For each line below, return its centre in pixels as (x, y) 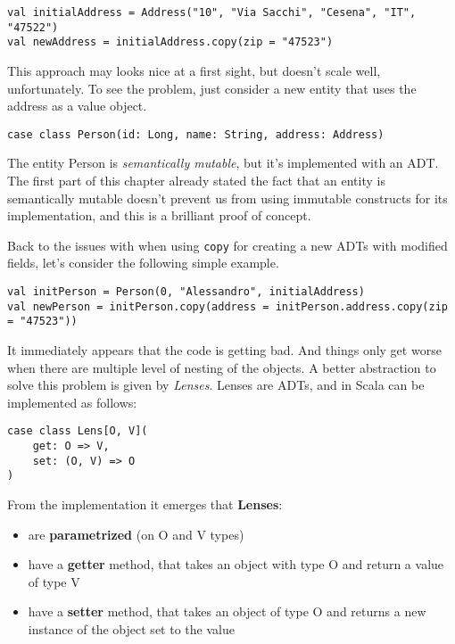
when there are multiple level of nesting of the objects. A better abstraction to (222, 367)
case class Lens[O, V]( (78, 431)
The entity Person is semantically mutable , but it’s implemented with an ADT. (223, 163)
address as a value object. (77, 106)
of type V (54, 581)
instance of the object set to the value (131, 628)
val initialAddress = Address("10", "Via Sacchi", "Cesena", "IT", (212, 12)
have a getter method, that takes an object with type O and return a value (236, 564)
